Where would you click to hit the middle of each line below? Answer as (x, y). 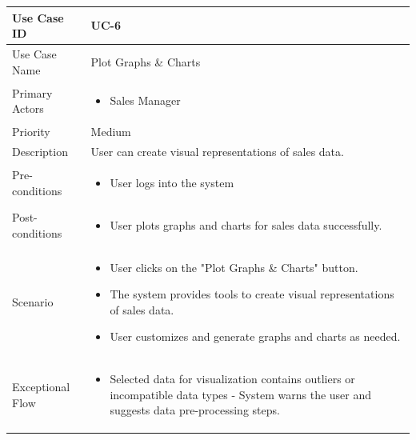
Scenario (33, 301)
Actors (28, 108)
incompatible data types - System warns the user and (241, 394)
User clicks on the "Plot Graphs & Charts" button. (234, 267)
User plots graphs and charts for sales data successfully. (246, 224)
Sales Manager (145, 100)
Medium (111, 132)
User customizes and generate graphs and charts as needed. (255, 336)
